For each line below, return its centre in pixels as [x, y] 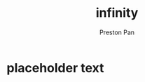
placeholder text [55, 68]
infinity [117, 13]
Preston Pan [117, 32]
